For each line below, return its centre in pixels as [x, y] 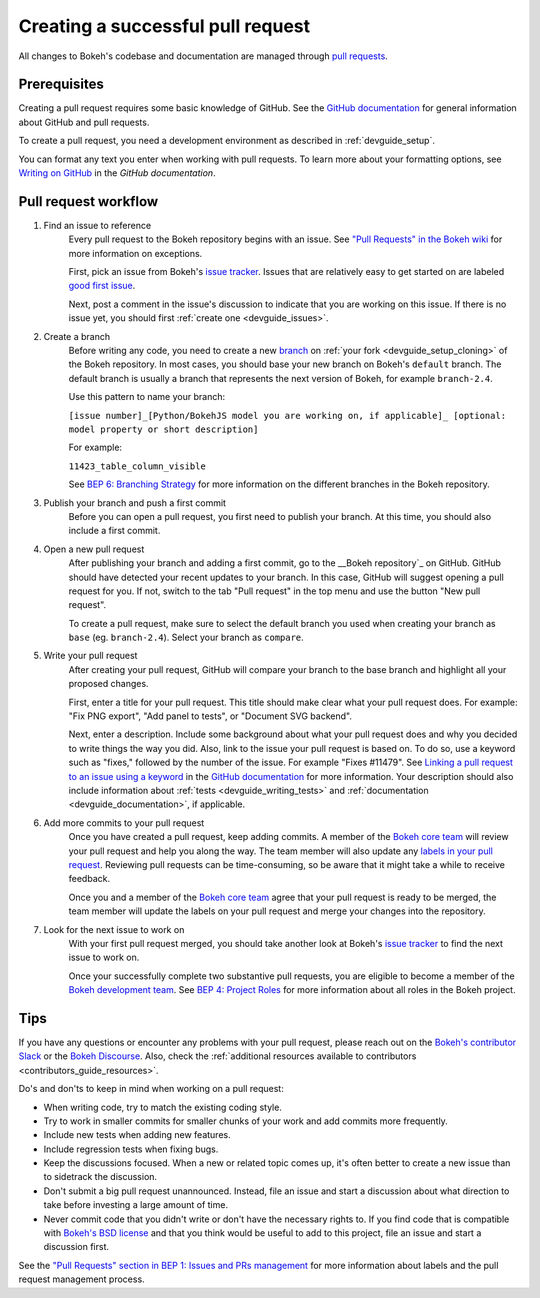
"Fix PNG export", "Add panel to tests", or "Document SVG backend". [210, 716]
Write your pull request [90, 656]
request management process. [81, 1279]
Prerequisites [61, 84]
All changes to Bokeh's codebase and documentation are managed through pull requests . [203, 56]
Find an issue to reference [97, 225]
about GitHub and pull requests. [84, 122]
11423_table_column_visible [137, 466]
